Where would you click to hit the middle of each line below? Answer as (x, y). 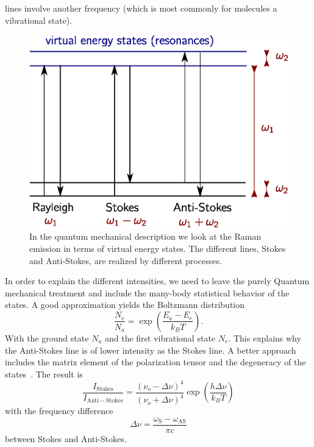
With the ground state (47, 338)
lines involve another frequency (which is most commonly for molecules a (141, 8)
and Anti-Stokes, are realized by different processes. (126, 260)
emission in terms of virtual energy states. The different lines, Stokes (158, 248)
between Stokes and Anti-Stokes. (66, 438)
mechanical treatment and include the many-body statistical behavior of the (147, 292)
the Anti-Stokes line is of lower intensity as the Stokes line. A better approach (151, 350)
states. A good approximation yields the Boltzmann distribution (125, 305)
